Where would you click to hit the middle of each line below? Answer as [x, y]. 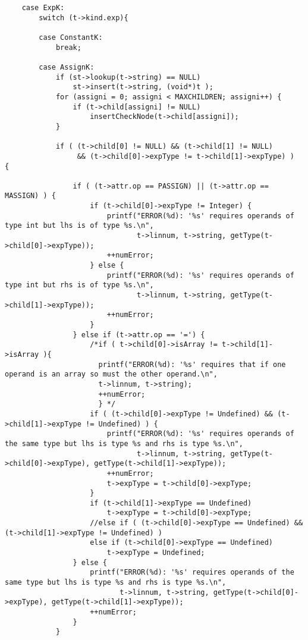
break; [68, 47]
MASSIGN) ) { [30, 196]
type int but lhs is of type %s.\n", [79, 226]
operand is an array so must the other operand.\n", [111, 374]
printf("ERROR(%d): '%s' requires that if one [192, 364]
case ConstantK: [71, 37]
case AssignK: [67, 67]
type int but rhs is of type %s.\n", [79, 285]
